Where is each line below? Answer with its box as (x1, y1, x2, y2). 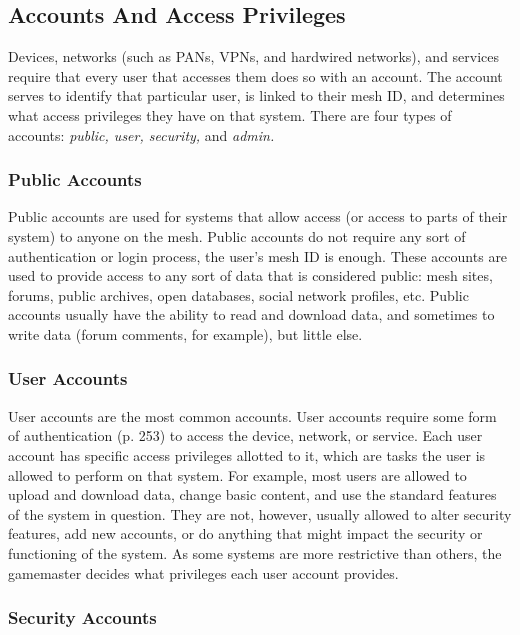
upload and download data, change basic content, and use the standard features (8, 484, 497, 505)
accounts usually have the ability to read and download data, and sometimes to (8, 304, 495, 325)
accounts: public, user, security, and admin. (8, 124, 275, 145)
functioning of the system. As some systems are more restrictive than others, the (8, 542, 502, 563)
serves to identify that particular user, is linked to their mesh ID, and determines (8, 85, 505, 106)
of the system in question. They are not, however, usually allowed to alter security (8, 503, 512, 524)
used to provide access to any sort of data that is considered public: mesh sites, (8, 265, 493, 286)
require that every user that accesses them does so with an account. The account (8, 65, 503, 86)
